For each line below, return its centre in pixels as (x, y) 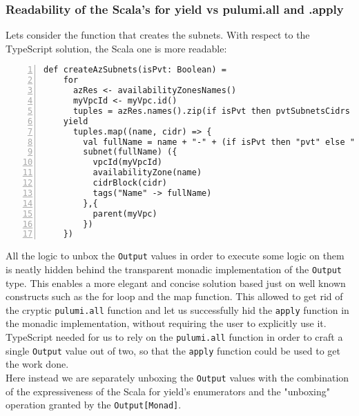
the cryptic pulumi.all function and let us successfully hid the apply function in (177, 309)
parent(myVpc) (125, 214)
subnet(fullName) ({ (130, 152)
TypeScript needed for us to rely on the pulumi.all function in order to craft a (174, 337)
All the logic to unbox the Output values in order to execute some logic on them (175, 256)
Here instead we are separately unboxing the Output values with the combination (177, 377)
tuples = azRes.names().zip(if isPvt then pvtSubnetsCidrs (211, 111)
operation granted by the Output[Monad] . (94, 405)
